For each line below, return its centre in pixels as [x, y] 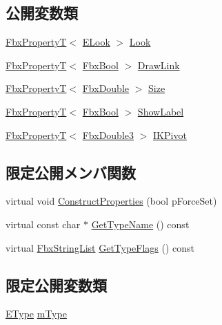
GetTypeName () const [140, 224]
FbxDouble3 [108, 134]
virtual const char [43, 224]
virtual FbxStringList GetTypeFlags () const [100, 247]
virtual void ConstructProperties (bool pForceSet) [111, 201]
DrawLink [159, 65]
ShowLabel [161, 111]
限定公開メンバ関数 [71, 172]
